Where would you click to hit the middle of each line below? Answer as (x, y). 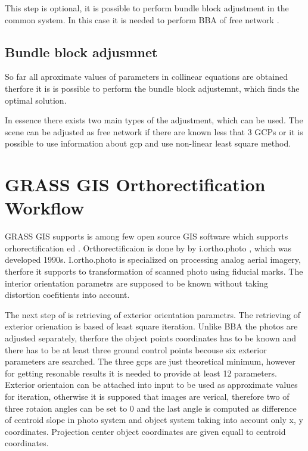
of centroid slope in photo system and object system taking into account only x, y (154, 420)
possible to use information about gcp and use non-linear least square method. (148, 143)
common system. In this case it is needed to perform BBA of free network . (142, 19)
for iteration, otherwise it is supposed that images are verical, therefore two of (147, 396)
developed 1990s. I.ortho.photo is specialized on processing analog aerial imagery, (153, 259)
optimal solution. (36, 100)
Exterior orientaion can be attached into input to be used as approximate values (151, 385)
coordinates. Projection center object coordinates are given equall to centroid (145, 431)
